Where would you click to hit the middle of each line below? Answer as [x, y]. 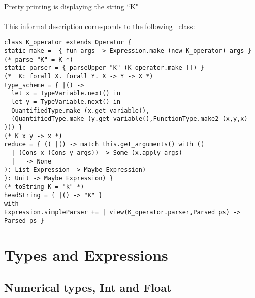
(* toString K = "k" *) [44, 187]
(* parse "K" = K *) [39, 59]
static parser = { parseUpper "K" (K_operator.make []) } [104, 68]
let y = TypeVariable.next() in [66, 102]
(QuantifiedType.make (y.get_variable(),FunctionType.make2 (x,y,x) [130, 119]
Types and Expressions [86, 255]
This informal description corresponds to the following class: [100, 26]
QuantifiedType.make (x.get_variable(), [81, 110]
